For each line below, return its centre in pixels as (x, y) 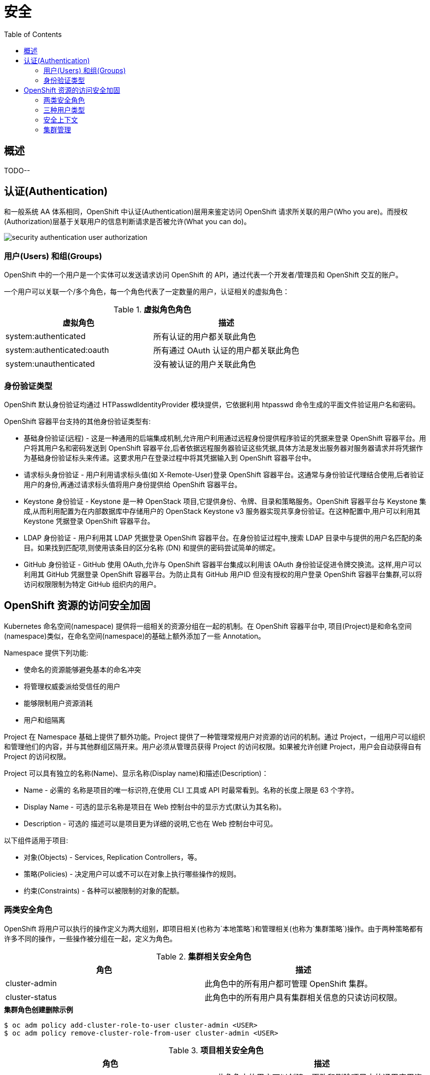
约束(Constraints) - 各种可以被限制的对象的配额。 (104, 890)
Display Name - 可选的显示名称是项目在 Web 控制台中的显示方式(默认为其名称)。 (155, 806)
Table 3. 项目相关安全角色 (216, 1050)
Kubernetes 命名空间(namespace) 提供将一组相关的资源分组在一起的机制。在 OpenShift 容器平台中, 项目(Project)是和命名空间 (208, 626)
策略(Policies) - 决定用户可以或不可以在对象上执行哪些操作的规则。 (132, 874)
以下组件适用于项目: (36, 840)
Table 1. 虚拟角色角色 (152, 310)
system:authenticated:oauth (57, 350)
